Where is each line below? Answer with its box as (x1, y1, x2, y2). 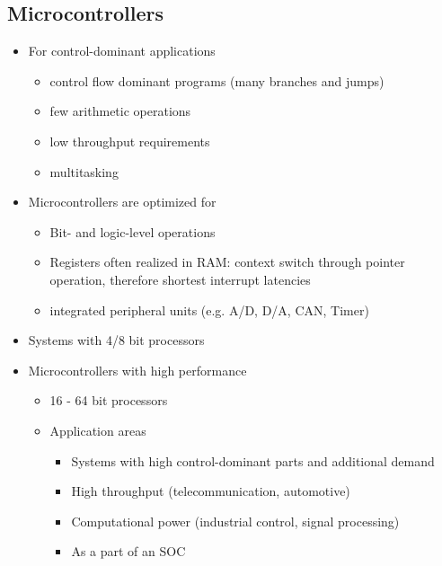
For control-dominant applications (28, 41, 216, 60)
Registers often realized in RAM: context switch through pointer (49, 252, 405, 271)
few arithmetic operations (49, 102, 191, 120)
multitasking (49, 162, 119, 181)
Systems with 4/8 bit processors (28, 331, 205, 349)
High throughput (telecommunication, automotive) (71, 482, 350, 500)
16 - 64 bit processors (49, 391, 168, 410)
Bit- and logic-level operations (49, 222, 216, 241)
